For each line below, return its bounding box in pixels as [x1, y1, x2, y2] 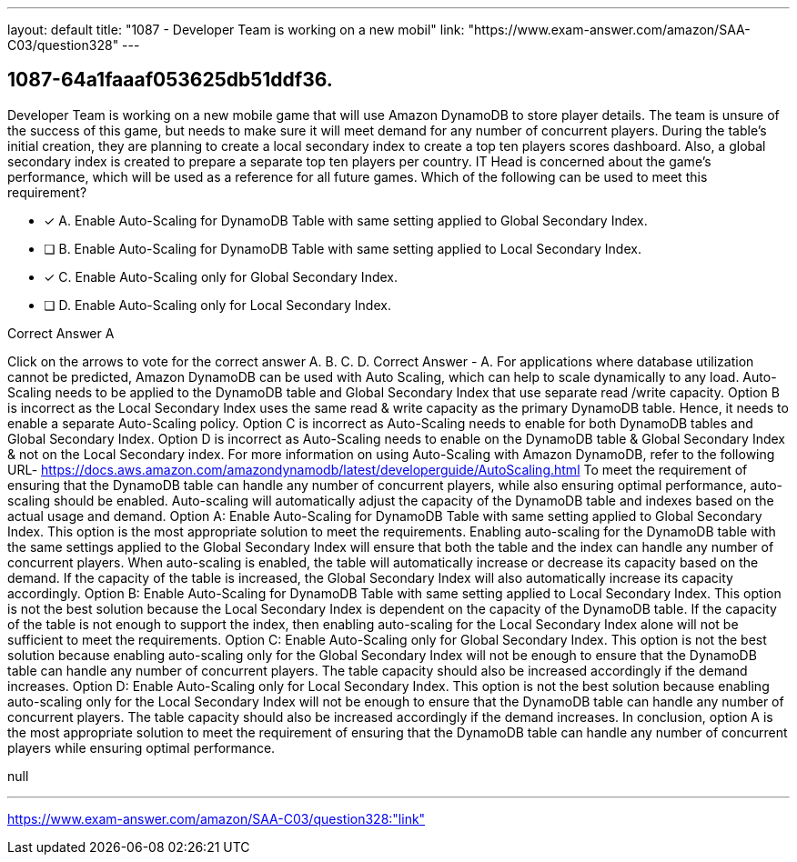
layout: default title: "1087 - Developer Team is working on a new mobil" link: [7, 22, 465, 37]
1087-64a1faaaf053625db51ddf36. [7, 68, 333, 92]
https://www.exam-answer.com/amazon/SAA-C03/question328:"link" [7, 810, 426, 827]
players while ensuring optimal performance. [7, 739, 276, 756]
